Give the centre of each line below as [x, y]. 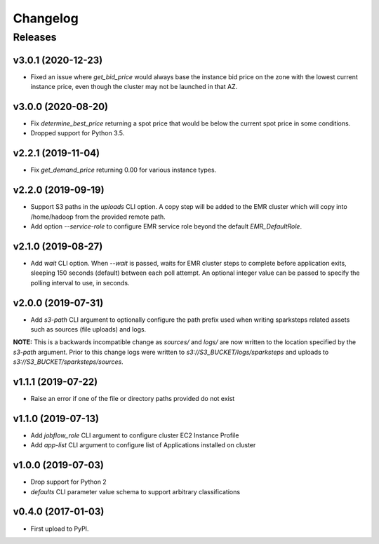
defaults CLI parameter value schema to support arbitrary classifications [135, 491]
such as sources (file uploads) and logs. [88, 329]
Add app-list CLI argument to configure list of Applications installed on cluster [143, 445]
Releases [35, 37]
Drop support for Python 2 [68, 482]
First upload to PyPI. [60, 529]
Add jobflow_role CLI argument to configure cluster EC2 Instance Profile [135, 435]
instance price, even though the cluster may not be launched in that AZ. [134, 87]
